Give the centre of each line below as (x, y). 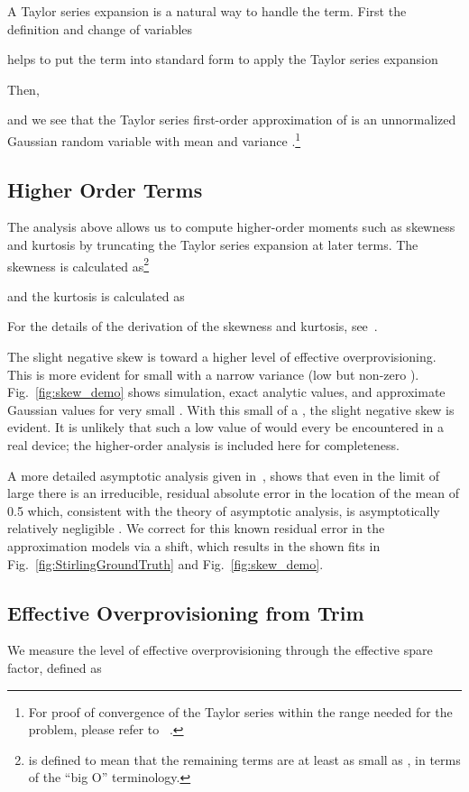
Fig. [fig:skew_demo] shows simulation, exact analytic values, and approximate (226, 392)
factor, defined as (55, 667)
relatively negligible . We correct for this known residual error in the (196, 528)
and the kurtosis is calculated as (96, 295)
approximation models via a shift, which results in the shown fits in (194, 545)
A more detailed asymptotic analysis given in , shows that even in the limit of (224, 475)
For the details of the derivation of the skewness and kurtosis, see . (193, 326)
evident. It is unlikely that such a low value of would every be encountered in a (225, 427)
